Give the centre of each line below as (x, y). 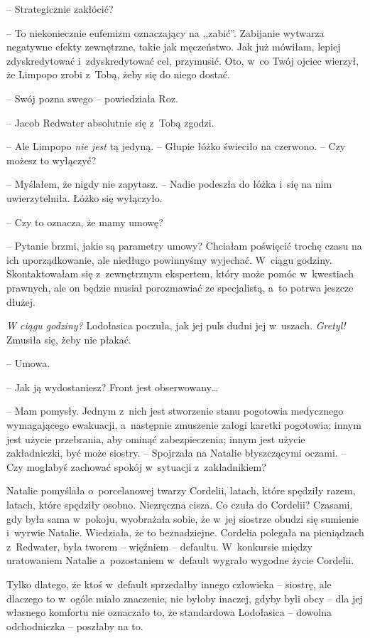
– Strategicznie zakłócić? (60, 9)
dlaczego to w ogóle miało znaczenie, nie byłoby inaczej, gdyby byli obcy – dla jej (185, 598)
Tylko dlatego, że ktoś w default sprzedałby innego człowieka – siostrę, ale (169, 584)
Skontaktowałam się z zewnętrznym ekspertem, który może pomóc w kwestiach (180, 273)
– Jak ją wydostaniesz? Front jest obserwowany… (113, 387)
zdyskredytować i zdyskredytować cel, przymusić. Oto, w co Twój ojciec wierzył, (183, 60)
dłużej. (21, 301)
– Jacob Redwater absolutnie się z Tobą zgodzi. (110, 122)
